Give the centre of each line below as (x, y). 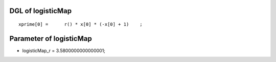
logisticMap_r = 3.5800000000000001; (64, 50)
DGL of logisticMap (41, 11)
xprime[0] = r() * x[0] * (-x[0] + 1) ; (80, 24)
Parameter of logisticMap (51, 39)
